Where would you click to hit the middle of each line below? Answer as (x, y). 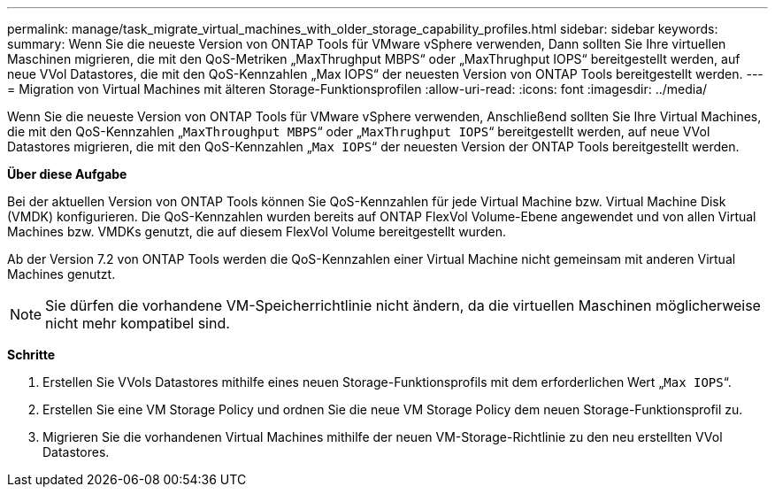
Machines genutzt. (61, 274)
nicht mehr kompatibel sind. (138, 323)
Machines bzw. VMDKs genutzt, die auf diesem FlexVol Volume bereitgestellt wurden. (257, 232)
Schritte (31, 355)
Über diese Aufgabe (67, 174)
